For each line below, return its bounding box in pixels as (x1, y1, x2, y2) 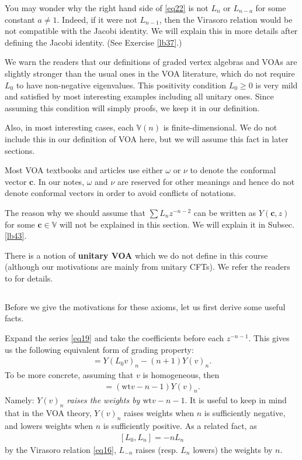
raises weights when (124, 407, 195, 419)
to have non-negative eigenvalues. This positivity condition (16, 78, 227, 91)
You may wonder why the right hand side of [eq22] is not (5, 2, 209, 13)
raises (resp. (135, 443, 178, 455)
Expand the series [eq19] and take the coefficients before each (5, 332, 224, 344)
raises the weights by (67, 394, 140, 406)
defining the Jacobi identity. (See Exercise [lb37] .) (5, 36, 182, 48)
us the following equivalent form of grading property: (5, 343, 194, 355)
